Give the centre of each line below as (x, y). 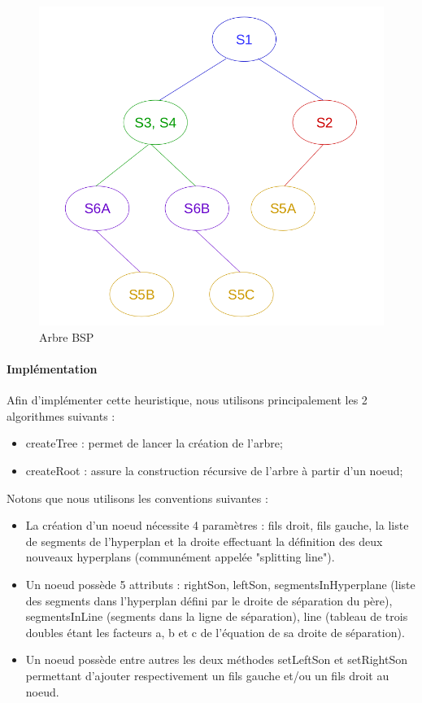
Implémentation (52, 369)
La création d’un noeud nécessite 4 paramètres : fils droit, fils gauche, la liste (217, 525)
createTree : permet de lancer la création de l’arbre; (154, 443)
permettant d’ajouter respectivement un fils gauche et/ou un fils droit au (207, 675)
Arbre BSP (67, 336)
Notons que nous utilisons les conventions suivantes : (137, 498)
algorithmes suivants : (61, 415)
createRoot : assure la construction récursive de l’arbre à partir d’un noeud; (214, 471)
